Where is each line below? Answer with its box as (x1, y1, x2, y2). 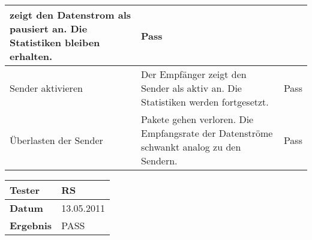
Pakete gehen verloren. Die (141, 112, 254, 126)
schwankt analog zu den (141, 140, 241, 154)
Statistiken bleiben (10, 35, 100, 49)
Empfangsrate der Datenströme (141, 126, 273, 140)
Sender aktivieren (10, 81, 83, 95)
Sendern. (141, 154, 178, 167)
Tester (10, 183, 40, 197)
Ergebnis (10, 218, 52, 232)
